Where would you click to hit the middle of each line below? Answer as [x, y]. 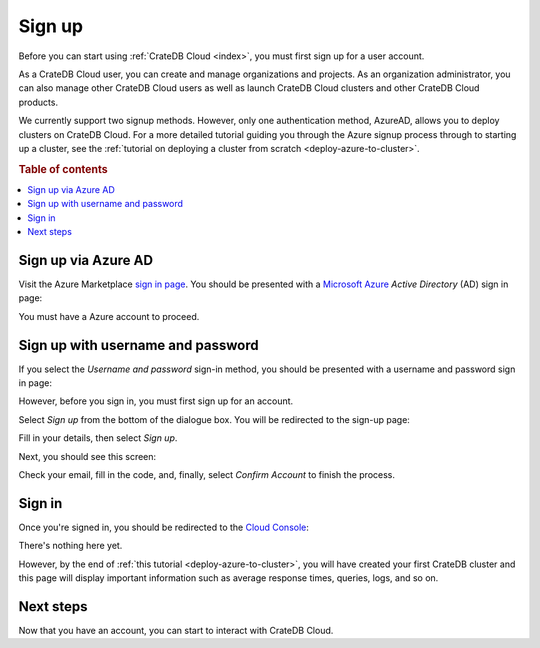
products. [38, 102]
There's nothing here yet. [70, 546]
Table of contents [63, 169]
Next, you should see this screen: [87, 456]
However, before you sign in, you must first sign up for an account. [156, 401]
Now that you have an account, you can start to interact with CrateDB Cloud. [176, 631]
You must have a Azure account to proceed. [109, 316]
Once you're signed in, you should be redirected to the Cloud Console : [164, 527]
